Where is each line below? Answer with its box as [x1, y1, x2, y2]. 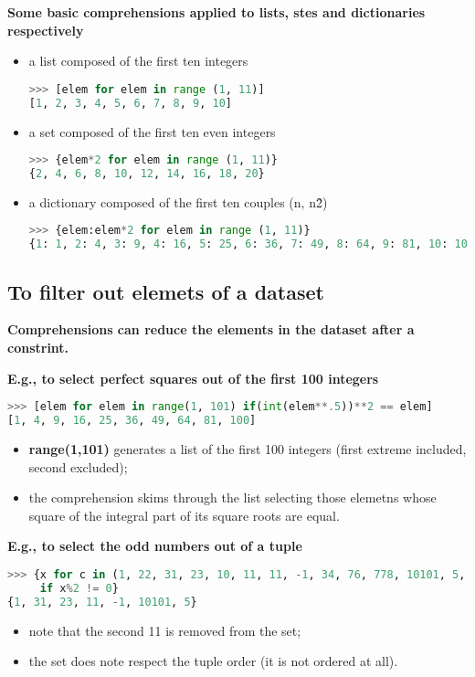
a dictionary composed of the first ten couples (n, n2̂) [28, 192, 328, 211]
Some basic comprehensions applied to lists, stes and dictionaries [7, 3, 426, 21]
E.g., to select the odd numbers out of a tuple [7, 536, 302, 555]
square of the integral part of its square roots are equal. [28, 505, 340, 524]
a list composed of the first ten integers [28, 51, 248, 70]
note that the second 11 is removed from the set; [28, 620, 301, 640]
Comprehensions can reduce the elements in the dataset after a [7, 320, 415, 339]
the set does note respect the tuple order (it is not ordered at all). [28, 651, 398, 671]
